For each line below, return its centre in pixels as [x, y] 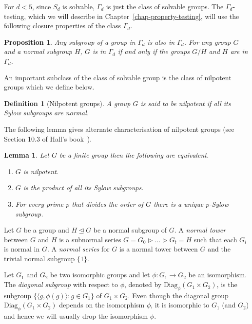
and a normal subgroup [38, 51]
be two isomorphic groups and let [100, 275]
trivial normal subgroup [39, 258]
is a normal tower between [159, 249]
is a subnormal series [90, 239]
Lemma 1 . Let [27, 155]
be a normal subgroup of [130, 230]
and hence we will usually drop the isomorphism [76, 316]
